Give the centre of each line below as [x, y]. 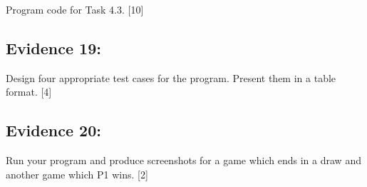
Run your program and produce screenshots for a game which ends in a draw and [183, 160]
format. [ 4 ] [29, 92]
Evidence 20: [53, 130]
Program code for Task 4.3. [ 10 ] [75, 9]
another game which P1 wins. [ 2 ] [77, 174]
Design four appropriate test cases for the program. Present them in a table [171, 77]
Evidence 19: [53, 47]
